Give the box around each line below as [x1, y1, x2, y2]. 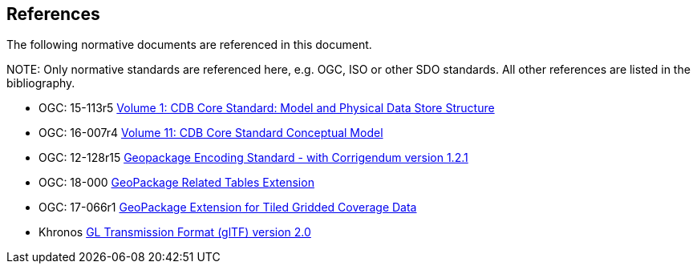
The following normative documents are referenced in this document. [6, 38, 372, 52]
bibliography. [6, 76, 75, 91]
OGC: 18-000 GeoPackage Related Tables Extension [38, 175, 314, 190]
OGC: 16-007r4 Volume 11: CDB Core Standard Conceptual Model [38, 126, 383, 140]
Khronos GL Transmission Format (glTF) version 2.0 [38, 225, 311, 240]
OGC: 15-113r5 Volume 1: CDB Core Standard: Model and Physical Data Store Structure [38, 101, 495, 115]
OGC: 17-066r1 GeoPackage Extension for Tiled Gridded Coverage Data [38, 200, 417, 215]
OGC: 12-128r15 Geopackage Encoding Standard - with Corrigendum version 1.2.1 [38, 151, 468, 165]
